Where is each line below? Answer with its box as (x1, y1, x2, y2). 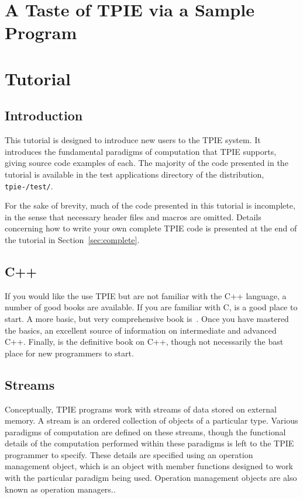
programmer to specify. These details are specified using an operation (5, 448, 253, 460)
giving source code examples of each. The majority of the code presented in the (5, 157, 288, 169)
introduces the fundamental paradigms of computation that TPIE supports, (5, 145, 277, 157)
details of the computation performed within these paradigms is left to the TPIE (5, 437, 294, 449)
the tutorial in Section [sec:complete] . (5, 233, 140, 245)
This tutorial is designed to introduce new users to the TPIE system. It (5, 134, 261, 146)
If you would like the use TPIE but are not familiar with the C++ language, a (5, 289, 287, 302)
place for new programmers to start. (5, 346, 134, 359)
